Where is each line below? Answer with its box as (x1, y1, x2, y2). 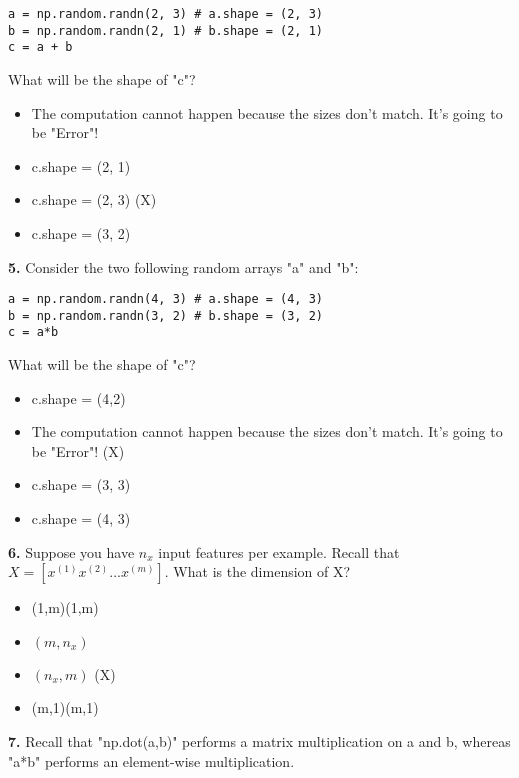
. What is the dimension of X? (164, 561, 351, 582)
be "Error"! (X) (31, 440, 125, 461)
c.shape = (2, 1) (31, 155, 131, 176)
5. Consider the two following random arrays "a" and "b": (8, 256, 359, 277)
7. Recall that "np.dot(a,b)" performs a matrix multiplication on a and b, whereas (8, 731, 511, 752)
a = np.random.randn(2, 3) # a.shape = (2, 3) (8, 7, 323, 21)
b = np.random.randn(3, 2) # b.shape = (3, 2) (8, 308, 323, 323)
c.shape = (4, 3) (31, 508, 131, 529)
